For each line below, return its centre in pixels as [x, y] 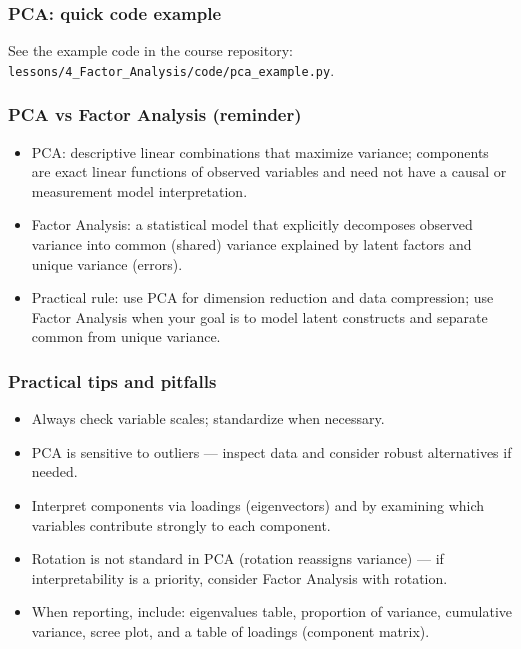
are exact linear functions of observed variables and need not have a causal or [269, 171]
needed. [54, 471]
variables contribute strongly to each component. [181, 524]
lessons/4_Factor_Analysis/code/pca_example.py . [171, 69]
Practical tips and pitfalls [112, 380]
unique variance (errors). [107, 263]
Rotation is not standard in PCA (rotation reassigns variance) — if [237, 558]
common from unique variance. [126, 336]
